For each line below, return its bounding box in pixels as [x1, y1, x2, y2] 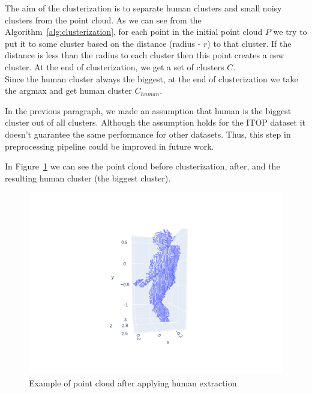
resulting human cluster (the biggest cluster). [5, 171, 171, 184]
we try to [273, 25, 307, 38]
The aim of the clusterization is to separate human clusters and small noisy [5, 2, 282, 14]
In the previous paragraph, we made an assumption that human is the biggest [5, 104, 292, 117]
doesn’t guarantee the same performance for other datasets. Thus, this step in [5, 127, 291, 140]
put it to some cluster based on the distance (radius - [5, 37, 201, 49]
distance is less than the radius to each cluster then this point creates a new [5, 49, 284, 61]
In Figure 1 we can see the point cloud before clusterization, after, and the [5, 160, 280, 172]
